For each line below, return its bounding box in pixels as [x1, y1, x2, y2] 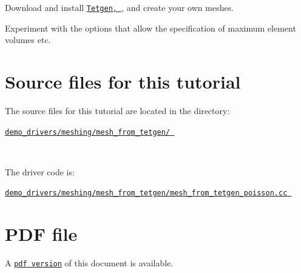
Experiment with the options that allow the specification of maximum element [5, 21, 296, 34]
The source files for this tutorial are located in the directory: [5, 104, 230, 116]
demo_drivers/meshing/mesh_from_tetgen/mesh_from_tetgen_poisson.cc [5, 189, 288, 198]
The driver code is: [5, 165, 75, 178]
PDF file [5, 221, 78, 246]
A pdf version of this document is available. [5, 257, 174, 269]
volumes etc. [5, 33, 51, 46]
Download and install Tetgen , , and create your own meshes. [5, 1, 234, 13]
